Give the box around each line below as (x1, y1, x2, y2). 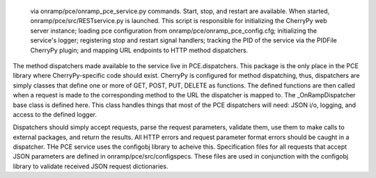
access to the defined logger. (13, 110, 97, 118)
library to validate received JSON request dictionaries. (13, 162, 169, 170)
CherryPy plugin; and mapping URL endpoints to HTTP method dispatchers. (30, 46, 249, 54)
